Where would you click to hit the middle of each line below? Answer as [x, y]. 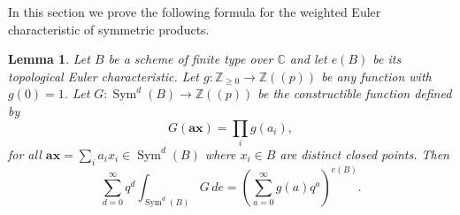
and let [308, 59]
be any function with [376, 76]
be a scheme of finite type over [191, 59]
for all [25, 154]
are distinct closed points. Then [364, 154]
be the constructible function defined [355, 93]
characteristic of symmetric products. [109, 29]
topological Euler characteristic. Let [103, 76]
